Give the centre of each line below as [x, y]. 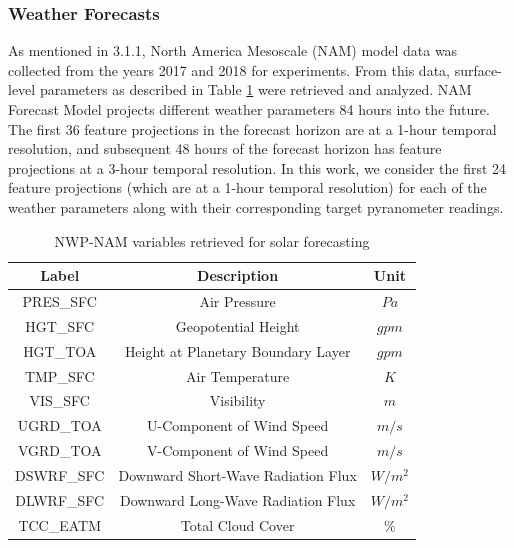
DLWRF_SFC [60, 499]
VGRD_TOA [59, 450]
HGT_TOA [60, 350]
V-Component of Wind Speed [238, 450]
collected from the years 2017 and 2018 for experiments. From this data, [229, 69]
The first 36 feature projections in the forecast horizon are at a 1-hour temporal [252, 128]
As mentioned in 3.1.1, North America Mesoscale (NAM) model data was [233, 50]
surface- [478, 69]
